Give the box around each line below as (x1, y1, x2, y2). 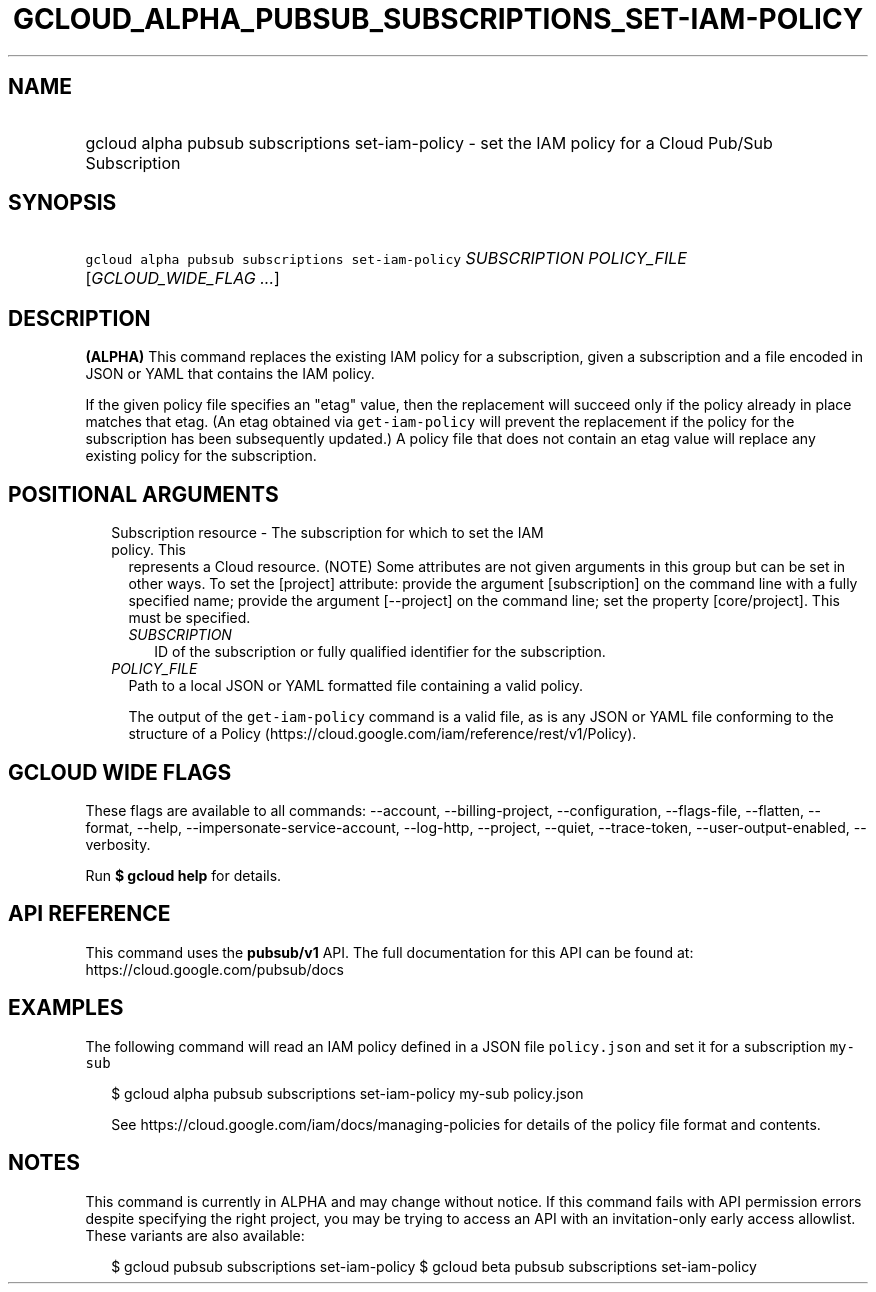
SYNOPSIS (8, 190, 117, 216)
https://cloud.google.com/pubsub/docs (85, 960, 344, 978)
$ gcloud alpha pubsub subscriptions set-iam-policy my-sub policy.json (111, 1084, 584, 1102)
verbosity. (85, 835, 151, 853)
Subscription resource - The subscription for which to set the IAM (111, 524, 544, 542)
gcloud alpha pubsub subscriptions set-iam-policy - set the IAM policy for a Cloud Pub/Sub (85, 132, 773, 153)
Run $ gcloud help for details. (85, 866, 282, 884)
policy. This (111, 541, 186, 559)
